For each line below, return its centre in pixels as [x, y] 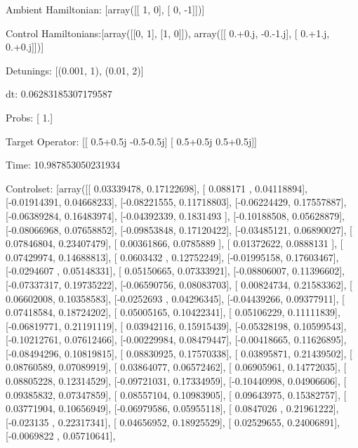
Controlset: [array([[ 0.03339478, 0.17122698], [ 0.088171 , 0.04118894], [157, 188]
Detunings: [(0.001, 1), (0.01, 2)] [75, 70]
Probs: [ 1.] [29, 117]
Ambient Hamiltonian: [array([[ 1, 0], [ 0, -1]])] [105, 9]
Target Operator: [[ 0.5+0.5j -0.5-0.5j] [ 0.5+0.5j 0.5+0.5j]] [131, 141]
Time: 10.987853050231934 [63, 165]
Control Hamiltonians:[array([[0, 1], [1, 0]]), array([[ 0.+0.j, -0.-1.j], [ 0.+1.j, [168, 33]
